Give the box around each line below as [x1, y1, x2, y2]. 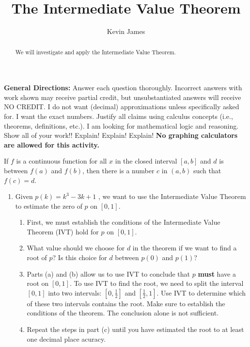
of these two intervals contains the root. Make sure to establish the [27, 298, 225, 308]
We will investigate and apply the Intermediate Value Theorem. [15, 48, 176, 56]
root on [27, 278, 49, 288]
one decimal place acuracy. [27, 333, 106, 344]
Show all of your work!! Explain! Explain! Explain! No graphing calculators [4, 130, 238, 140]
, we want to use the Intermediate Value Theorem [98, 191, 246, 201]
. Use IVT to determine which [156, 287, 246, 297]
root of [27, 252, 47, 263]
